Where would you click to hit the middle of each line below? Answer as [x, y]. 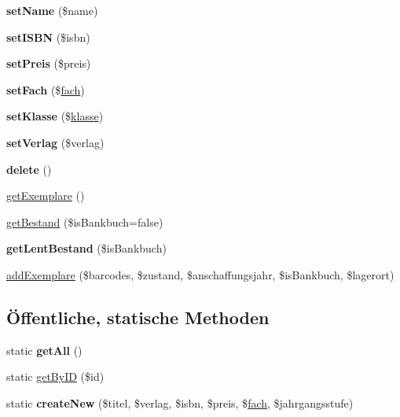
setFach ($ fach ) [46, 89]
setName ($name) [52, 10]
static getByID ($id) [55, 376]
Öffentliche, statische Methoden [138, 317]
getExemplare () [46, 196]
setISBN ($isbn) [48, 37]
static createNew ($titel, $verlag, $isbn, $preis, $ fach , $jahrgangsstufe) [180, 402]
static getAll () [44, 350]
